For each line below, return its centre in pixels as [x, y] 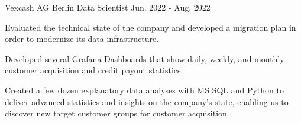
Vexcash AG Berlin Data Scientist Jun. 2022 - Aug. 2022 [108, 7]
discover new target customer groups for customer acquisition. [117, 113]
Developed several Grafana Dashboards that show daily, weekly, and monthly [145, 58]
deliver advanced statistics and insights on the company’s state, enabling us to [147, 101]
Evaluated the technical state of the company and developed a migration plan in [150, 27]
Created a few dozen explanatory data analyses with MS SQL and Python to [144, 90]
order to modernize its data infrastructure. [82, 39]
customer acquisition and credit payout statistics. [94, 70]
